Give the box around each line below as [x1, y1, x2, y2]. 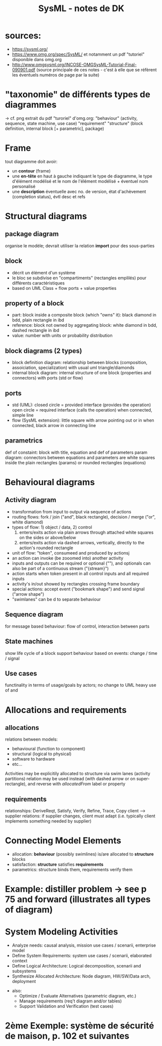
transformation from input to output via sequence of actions [12, 508, 132, 514]
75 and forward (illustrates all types [5, 894, 151, 905]
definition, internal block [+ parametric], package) [5, 126, 104, 131]
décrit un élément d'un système [12, 269, 76, 275]
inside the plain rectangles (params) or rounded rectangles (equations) [5, 460, 146, 465]
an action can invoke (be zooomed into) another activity [12, 555, 123, 561]
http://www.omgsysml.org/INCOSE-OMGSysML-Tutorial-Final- [12, 62, 137, 67]
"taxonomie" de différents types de [5, 89, 151, 100]
